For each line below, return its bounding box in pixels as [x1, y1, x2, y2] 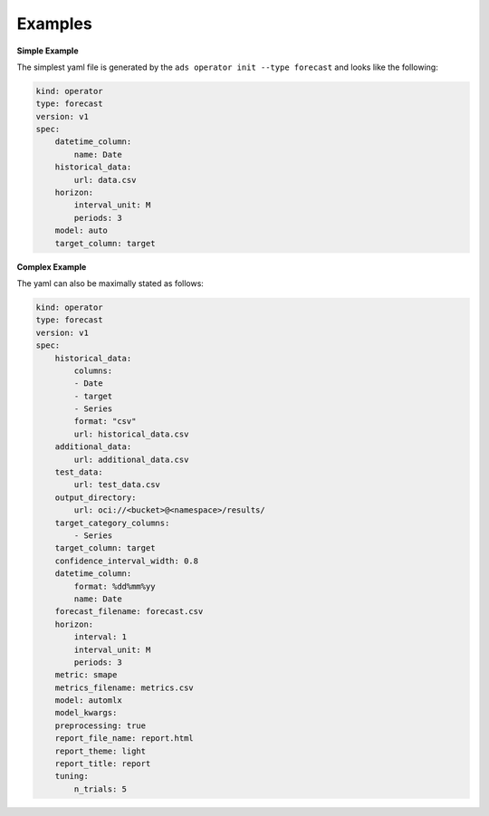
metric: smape [54, 670, 118, 680]
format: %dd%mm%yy [73, 581, 156, 591]
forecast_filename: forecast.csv [54, 607, 204, 617]
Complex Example [16, 261, 87, 272]
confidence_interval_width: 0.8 [54, 555, 199, 566]
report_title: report [54, 759, 151, 769]
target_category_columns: [54, 517, 170, 528]
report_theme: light [54, 745, 147, 756]
